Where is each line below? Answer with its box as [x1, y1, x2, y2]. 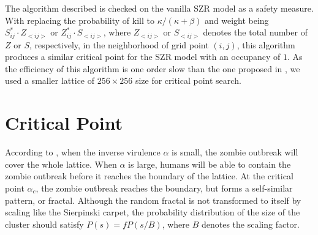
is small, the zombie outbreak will [172, 146, 298, 159]
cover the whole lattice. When [5, 157, 117, 170]
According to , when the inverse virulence [5, 146, 161, 159]
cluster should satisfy [5, 217, 84, 230]
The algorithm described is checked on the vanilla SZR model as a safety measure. [5, 2, 314, 14]
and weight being [204, 13, 269, 26]
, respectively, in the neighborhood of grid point [29, 38, 209, 51]
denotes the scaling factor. [201, 217, 300, 230]
